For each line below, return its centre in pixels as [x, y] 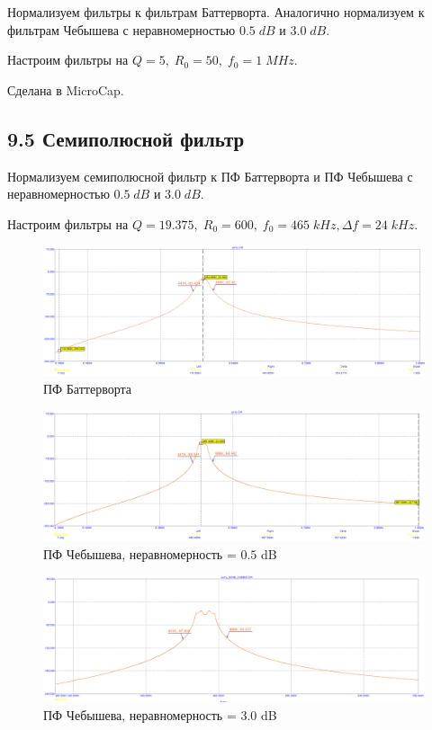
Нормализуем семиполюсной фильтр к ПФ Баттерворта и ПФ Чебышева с [210, 176]
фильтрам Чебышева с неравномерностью [121, 29]
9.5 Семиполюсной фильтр [126, 138]
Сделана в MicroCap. [66, 89]
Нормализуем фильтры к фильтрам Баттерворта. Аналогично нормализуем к [216, 12]
